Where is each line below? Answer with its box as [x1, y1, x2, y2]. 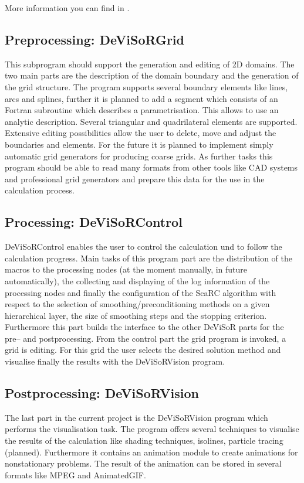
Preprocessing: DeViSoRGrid [5, 30, 184, 48]
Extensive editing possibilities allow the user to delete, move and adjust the [5, 127, 276, 139]
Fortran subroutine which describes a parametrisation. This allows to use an [5, 104, 279, 116]
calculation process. [5, 184, 75, 196]
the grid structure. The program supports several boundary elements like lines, [5, 80, 288, 93]
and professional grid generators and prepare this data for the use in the [5, 172, 265, 185]
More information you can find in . [5, 2, 130, 13]
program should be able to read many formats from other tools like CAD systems [5, 161, 298, 174]
